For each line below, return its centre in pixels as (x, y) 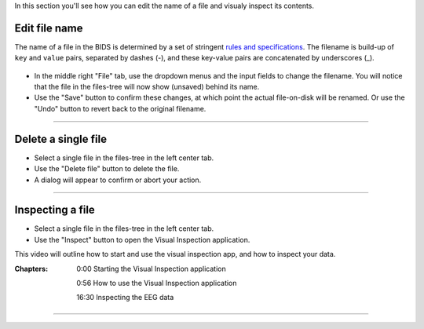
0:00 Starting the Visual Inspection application (152, 269)
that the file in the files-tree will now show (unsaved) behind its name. (147, 87)
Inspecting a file (55, 210)
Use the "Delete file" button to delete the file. (107, 169)
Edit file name (49, 28)
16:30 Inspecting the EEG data (125, 298)
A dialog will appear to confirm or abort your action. (118, 180)
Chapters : (31, 269)
